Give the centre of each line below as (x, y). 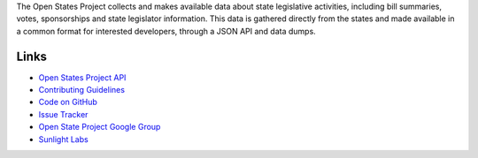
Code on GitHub (68, 102)
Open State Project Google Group (100, 127)
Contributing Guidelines (82, 90)
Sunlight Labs (63, 139)
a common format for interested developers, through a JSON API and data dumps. (166, 31)
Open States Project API (82, 77)
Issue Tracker (63, 114)
